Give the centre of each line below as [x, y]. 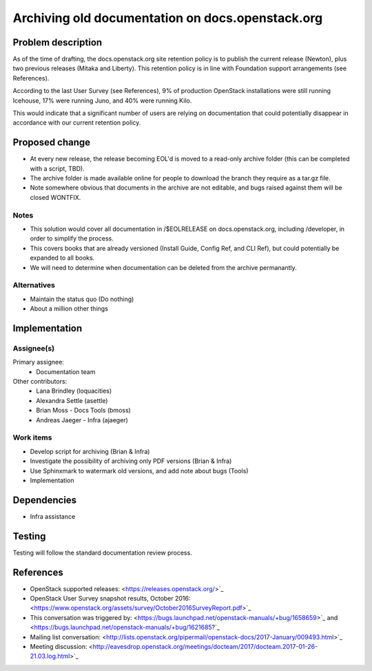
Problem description [58, 42]
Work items [32, 437]
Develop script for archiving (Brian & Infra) [90, 451]
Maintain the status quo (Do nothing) [82, 299]
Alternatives [34, 285]
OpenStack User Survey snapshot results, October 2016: [110, 599]
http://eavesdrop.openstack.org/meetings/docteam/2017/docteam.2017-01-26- [205, 646]
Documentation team [66, 371]
